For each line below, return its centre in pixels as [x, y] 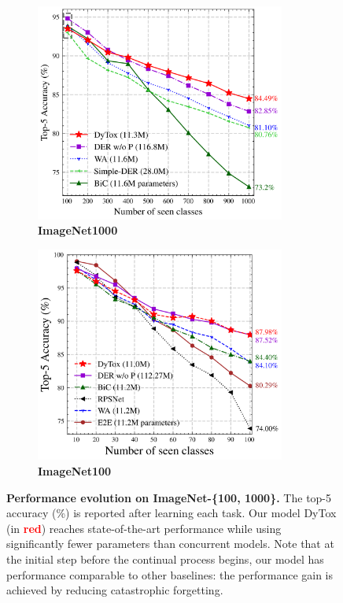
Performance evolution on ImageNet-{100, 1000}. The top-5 [169, 497]
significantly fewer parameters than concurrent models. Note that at [170, 544]
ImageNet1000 [78, 230]
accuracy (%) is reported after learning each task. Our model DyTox [171, 513]
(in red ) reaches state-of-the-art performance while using [144, 528]
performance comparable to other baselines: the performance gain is [170, 574]
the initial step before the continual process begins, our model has [165, 559]
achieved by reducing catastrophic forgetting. [115, 590]
